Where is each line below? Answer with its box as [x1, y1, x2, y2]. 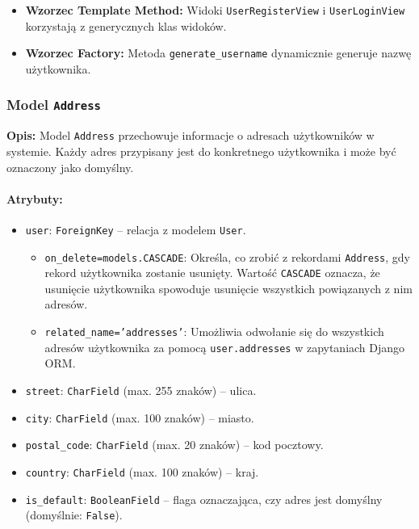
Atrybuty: [6, 190, 63, 207]
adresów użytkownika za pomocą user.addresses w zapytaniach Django [44, 338, 405, 355]
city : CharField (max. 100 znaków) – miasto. [25, 409, 254, 426]
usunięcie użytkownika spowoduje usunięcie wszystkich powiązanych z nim [44, 279, 413, 296]
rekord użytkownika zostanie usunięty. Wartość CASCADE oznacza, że [44, 264, 380, 281]
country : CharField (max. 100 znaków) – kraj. [25, 463, 259, 480]
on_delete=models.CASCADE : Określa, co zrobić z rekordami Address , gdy [44, 248, 410, 265]
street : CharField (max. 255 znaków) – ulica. [25, 381, 257, 398]
